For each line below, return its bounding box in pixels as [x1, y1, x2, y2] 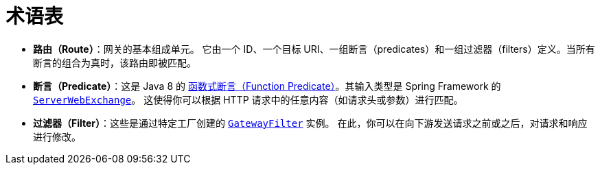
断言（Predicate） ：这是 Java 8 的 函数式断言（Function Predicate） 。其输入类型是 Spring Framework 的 [33, 80, 501, 92]
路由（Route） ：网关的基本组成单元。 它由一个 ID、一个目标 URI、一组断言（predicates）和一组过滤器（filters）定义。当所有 [33, 42, 595, 55]
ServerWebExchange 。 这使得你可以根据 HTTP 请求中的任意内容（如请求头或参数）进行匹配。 [33, 93, 463, 106]
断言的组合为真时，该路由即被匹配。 [33, 56, 196, 69]
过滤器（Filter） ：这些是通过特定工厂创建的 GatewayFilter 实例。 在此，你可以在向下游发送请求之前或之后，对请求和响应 [33, 117, 588, 129]
